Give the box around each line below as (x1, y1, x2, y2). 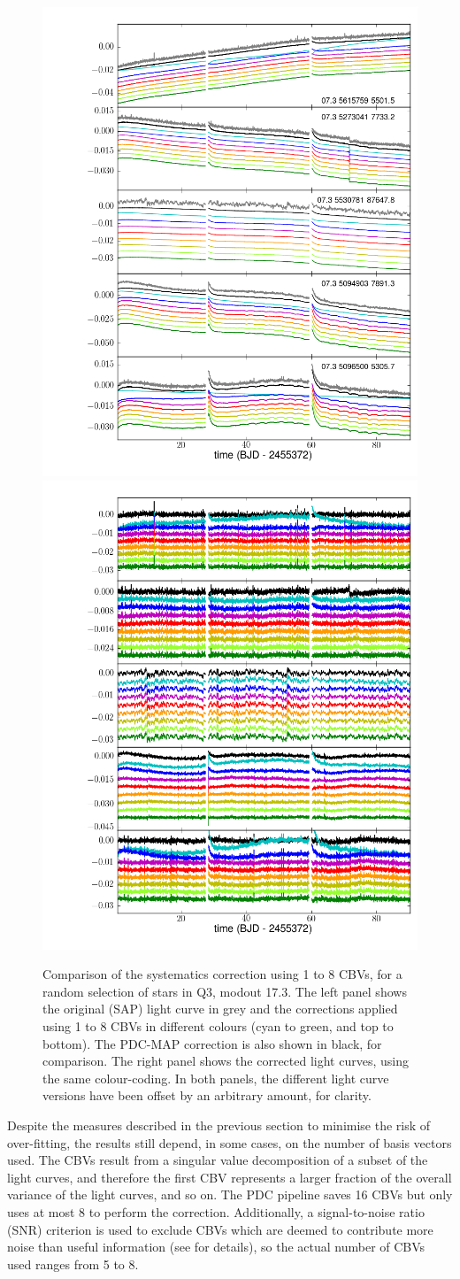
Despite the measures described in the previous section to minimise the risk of (7, 1115, 431, 1134)
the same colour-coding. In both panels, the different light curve (42, 1068, 389, 1087)
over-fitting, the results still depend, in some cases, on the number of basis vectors (7, 1133, 452, 1152)
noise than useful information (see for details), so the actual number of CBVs (7, 1237, 425, 1256)
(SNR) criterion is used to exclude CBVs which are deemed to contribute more (7, 1220, 433, 1238)
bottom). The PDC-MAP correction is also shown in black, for (42, 1034, 382, 1052)
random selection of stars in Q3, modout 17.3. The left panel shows (42, 982, 407, 1000)
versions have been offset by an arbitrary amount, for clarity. (42, 1086, 372, 1105)
